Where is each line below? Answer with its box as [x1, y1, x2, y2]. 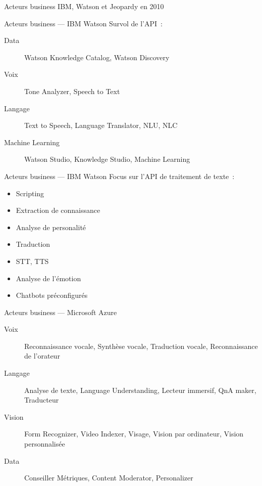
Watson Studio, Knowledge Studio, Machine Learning [24, 154, 190, 164]
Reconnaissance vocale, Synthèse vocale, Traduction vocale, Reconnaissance [24, 340, 258, 351]
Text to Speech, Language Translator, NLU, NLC [24, 120, 178, 130]
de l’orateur [24, 350, 60, 361]
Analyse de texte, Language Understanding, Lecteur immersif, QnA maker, [24, 384, 256, 395]
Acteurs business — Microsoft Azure [4, 306, 117, 317]
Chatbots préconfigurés [16, 290, 88, 300]
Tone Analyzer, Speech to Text [24, 85, 120, 96]
